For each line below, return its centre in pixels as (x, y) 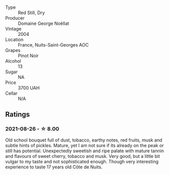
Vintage (13, 29)
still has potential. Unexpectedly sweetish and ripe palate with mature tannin (85, 151)
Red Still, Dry (31, 13)
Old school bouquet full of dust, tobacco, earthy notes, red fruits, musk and (84, 140)
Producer (15, 18)
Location (14, 39)
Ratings (18, 115)
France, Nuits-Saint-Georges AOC (53, 45)
